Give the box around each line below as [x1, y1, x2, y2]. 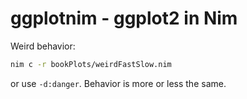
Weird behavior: [10, 40, 76, 52]
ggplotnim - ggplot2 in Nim [10, 7, 238, 30]
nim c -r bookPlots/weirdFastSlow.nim [10, 59, 172, 69]
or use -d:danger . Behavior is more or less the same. [10, 77, 227, 89]
